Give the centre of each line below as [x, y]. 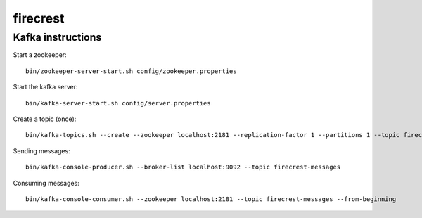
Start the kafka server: [45, 87]
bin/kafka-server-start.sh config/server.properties [118, 103]
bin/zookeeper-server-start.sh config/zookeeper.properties [131, 71]
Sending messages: [41, 150]
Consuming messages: [46, 183]
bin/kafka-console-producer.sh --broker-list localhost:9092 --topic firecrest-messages [183, 167]
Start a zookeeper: [40, 55]
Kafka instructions [57, 37]
